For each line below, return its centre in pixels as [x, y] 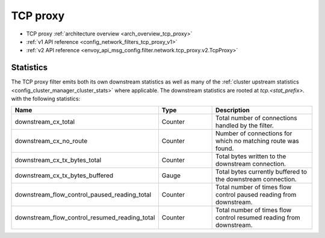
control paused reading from [256, 195]
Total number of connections [256, 118]
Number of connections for [254, 133]
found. [225, 148]
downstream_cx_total [45, 122]
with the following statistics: [46, 99]
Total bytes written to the [251, 156]
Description [233, 110]
